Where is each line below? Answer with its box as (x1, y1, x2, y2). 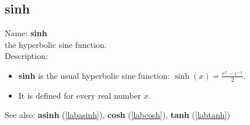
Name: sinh (5, 27, 47, 39)
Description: (5, 50, 48, 62)
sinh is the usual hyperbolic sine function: (18, 69, 170, 81)
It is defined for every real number (18, 89, 141, 101)
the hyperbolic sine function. (5, 38, 107, 50)
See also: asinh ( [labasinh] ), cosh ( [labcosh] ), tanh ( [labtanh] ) (5, 109, 230, 121)
